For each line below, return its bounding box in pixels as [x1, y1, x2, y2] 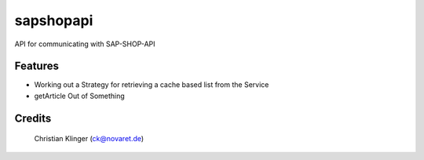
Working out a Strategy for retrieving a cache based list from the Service [34, 80, 269, 89]
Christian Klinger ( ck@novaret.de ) [34, 134, 144, 144]
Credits [14, 111, 52, 125]
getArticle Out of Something [34, 91, 125, 100]
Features [14, 60, 59, 73]
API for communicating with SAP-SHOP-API [14, 39, 156, 49]
